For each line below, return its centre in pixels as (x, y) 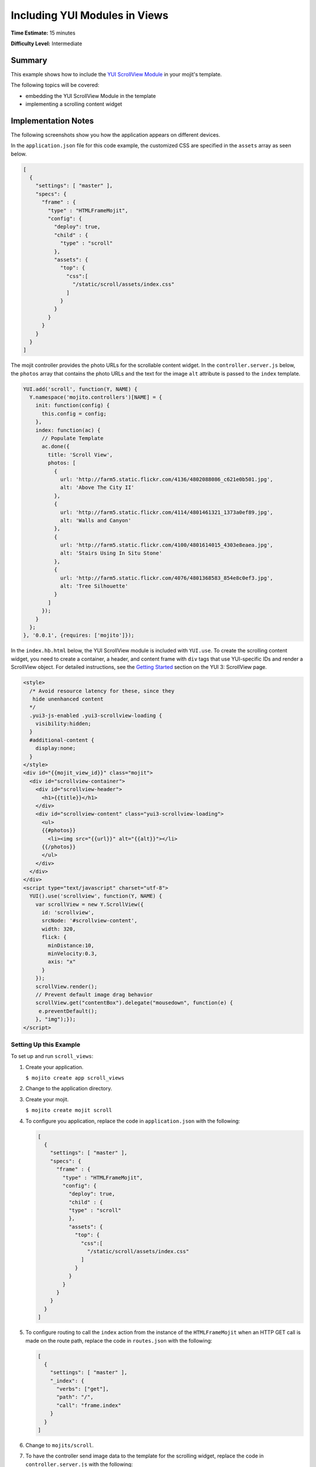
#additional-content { (62, 740)
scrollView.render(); (66, 986)
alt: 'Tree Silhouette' (94, 586)
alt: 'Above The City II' (97, 488)
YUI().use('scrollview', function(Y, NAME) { (96, 896)
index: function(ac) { (68, 430)
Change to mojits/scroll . (59, 1445)
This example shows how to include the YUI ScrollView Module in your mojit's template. (116, 74)
